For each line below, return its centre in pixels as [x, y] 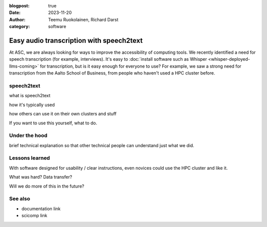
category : [20, 27]
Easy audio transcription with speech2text [76, 40]
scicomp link [34, 216]
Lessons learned [30, 158]
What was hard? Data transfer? [41, 177]
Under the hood [28, 136]
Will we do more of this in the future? [47, 186]
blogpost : [19, 6]
